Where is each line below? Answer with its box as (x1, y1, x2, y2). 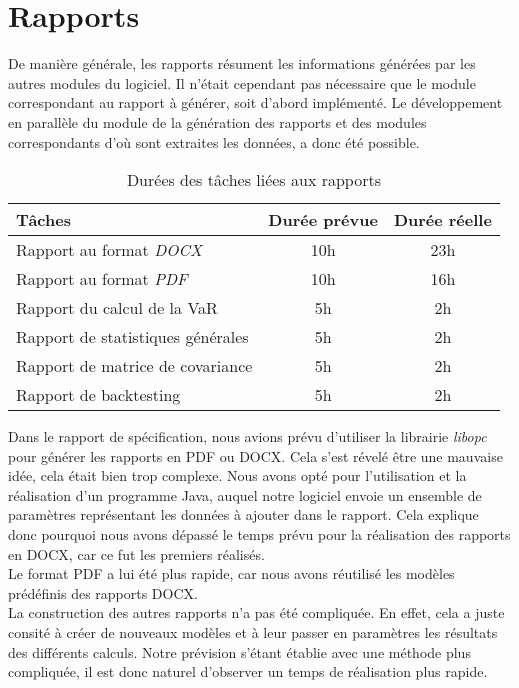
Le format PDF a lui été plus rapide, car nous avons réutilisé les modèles (8, 563, 455, 584)
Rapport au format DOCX (16, 238, 202, 262)
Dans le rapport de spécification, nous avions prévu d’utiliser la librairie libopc (8, 426, 487, 447)
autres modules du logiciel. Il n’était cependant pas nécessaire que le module (8, 72, 476, 93)
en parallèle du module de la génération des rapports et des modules (8, 111, 427, 132)
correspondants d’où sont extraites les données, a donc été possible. (8, 131, 420, 152)
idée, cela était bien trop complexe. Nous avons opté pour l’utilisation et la (8, 465, 467, 486)
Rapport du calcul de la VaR (16, 296, 218, 320)
